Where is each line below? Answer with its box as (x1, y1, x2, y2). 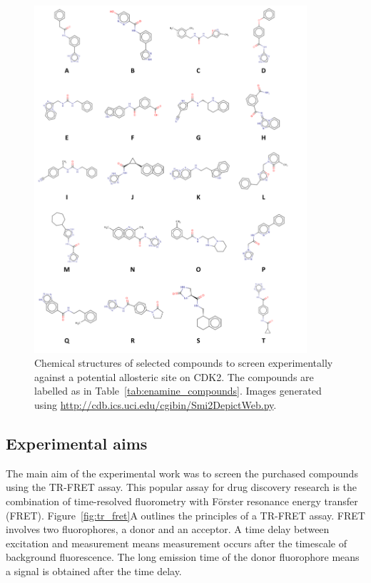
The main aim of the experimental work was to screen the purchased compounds (6, 465, 358, 480)
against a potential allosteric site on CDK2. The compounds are (34, 369, 314, 384)
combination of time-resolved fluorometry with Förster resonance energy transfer (6, 493, 358, 508)
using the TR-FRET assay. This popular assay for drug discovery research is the (6, 480, 357, 495)
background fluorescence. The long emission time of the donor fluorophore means (6, 549, 360, 564)
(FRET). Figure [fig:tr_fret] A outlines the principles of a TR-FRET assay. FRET (6, 507, 365, 522)
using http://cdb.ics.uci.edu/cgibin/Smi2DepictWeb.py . (34, 397, 277, 412)
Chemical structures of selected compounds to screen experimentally (34, 355, 333, 370)
